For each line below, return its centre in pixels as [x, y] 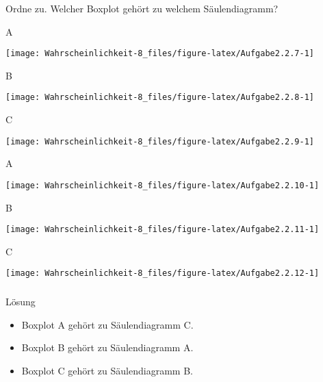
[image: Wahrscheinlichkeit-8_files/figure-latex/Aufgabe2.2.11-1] [163, 230]
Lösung [21, 302]
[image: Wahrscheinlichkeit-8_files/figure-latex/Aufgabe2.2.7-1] [160, 54]
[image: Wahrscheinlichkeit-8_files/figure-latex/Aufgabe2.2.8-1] [160, 98]
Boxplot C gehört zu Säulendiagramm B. [107, 370]
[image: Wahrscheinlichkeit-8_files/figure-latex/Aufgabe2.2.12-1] [163, 273]
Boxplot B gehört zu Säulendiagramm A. [107, 347]
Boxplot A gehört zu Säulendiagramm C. [107, 324]
